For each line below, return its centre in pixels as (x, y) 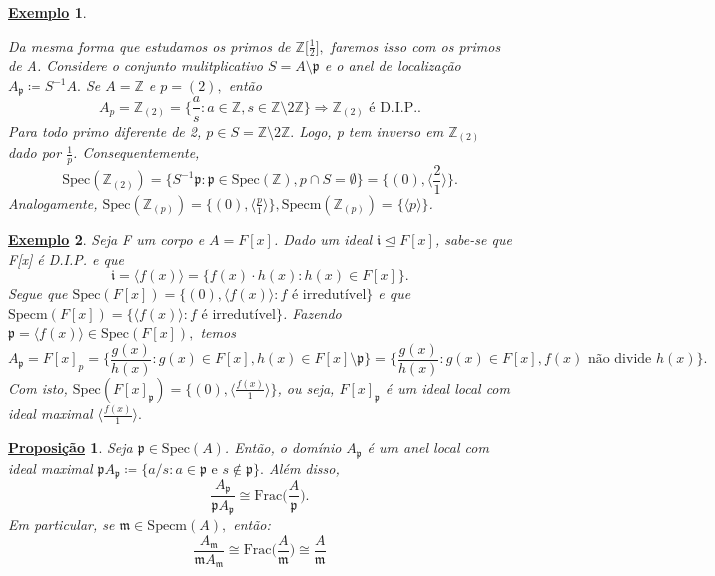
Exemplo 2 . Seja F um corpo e (106, 238)
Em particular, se (61, 523)
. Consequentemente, (136, 152)
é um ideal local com (447, 387)
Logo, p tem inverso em (371, 130)
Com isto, (38, 387)
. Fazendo (312, 312)
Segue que (38, 293)
